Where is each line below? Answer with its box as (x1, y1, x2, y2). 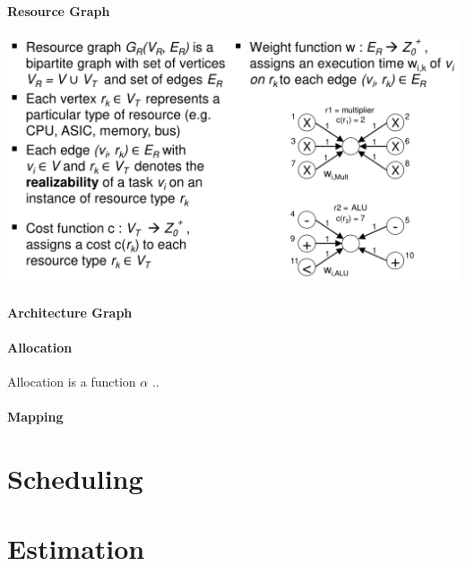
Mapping (7, 407, 64, 426)
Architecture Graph (7, 302, 133, 321)
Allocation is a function (7, 372, 136, 391)
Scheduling (7, 460, 143, 496)
